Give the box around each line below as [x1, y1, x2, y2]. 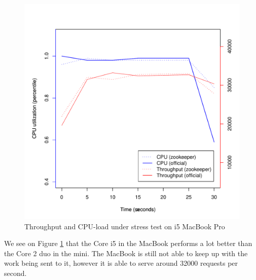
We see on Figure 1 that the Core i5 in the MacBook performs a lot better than [4, 238, 252, 249]
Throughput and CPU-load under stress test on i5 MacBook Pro [24, 221, 225, 231]
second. [4, 267, 27, 278]
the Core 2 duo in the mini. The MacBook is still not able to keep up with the [4, 248, 248, 258]
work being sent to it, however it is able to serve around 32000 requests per [4, 258, 238, 268]
